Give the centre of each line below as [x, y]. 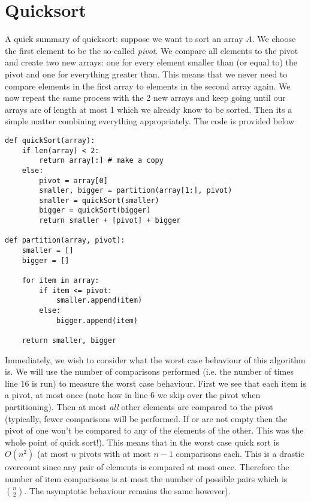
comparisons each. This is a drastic [240, 454]
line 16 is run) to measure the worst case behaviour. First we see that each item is [155, 383]
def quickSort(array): [50, 140]
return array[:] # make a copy [101, 161]
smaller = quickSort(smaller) [99, 200]
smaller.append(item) [99, 301]
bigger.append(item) [97, 320]
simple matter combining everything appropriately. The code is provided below [150, 121]
